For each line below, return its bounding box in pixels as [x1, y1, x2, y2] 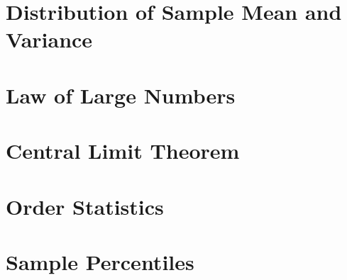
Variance [6, 25, 93, 54]
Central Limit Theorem [6, 136, 240, 165]
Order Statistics [6, 191, 164, 220]
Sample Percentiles [6, 247, 194, 276]
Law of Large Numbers [6, 80, 236, 109]
